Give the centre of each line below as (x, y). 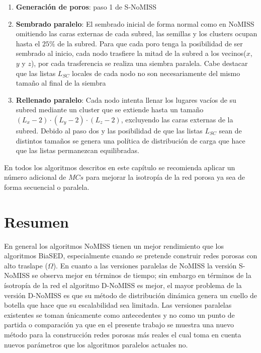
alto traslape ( (26, 265)
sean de (230, 130)
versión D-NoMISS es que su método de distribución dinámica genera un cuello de (131, 295)
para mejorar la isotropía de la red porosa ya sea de (165, 177)
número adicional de (35, 177)
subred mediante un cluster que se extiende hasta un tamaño (110, 110)
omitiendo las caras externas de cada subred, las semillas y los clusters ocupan (137, 33)
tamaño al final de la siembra (61, 83)
